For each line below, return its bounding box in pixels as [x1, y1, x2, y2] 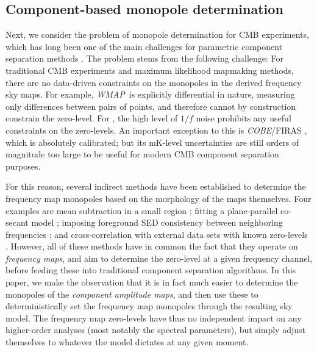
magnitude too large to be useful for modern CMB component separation [5, 148, 279, 160]
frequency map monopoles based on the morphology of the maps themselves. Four [5, 192, 312, 204]
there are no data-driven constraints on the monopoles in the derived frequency [5, 76, 302, 88]
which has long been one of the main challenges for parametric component [5, 40, 283, 52]
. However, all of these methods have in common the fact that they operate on [5, 240, 298, 253]
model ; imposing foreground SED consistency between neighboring [31, 216, 283, 229]
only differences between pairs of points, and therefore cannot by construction [5, 99, 296, 112]
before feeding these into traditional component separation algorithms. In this [5, 264, 296, 276]
